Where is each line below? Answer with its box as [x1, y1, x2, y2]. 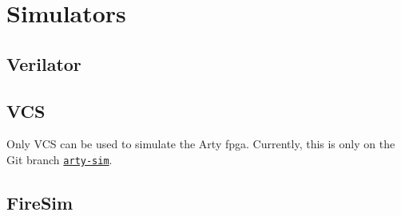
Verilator [6, 51, 81, 76]
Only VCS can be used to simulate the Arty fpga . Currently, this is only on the [6, 135, 395, 152]
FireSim [6, 190, 73, 214]
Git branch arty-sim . [6, 151, 113, 167]
